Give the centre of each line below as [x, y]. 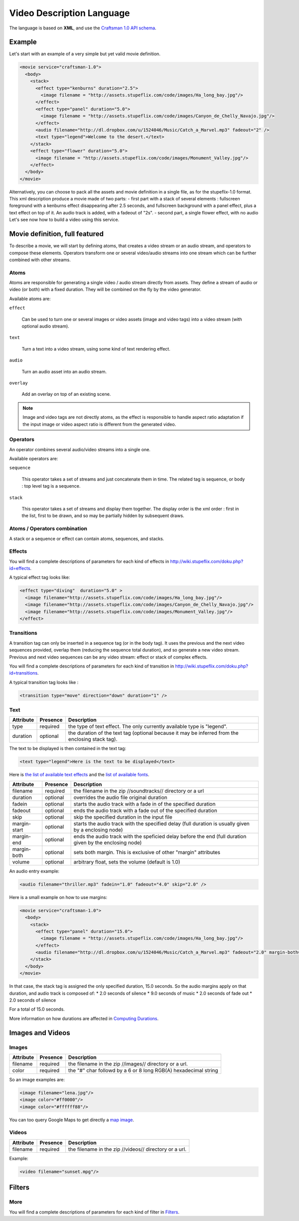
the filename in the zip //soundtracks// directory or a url [139, 791]
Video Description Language [70, 13]
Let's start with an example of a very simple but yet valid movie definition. [85, 54]
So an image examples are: [37, 1079]
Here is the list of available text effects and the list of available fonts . [79, 775]
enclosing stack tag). [93, 739]
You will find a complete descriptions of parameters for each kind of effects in [89, 561]
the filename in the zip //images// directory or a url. [128, 1063]
